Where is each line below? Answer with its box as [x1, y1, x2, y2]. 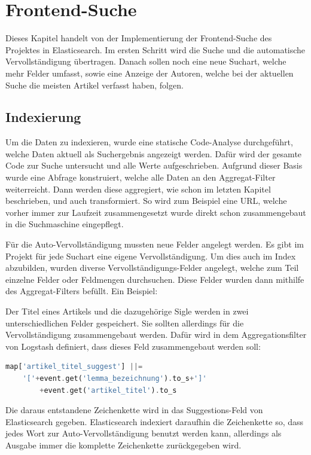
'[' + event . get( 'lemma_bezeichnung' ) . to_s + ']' [22, 374, 207, 383]
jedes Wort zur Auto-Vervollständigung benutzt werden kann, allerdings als [5, 427, 282, 439]
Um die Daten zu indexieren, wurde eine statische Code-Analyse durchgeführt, [5, 136, 293, 148]
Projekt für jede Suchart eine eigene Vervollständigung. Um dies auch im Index [5, 249, 296, 262]
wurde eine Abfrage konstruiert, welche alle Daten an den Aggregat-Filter [5, 171, 276, 184]
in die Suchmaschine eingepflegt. [5, 218, 124, 230]
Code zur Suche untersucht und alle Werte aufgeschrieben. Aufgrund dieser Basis [5, 159, 303, 172]
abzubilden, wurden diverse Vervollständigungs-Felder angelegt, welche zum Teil [5, 261, 299, 274]
